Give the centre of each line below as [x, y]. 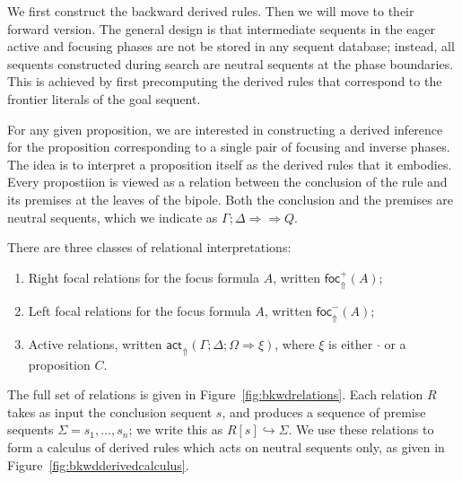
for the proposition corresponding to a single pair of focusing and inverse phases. [229, 147]
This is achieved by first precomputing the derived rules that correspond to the [225, 81]
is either [351, 343]
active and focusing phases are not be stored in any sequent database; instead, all [231, 46]
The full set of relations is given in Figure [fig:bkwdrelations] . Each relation [215, 394]
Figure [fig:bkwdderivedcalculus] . [98, 464]
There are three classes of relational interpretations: [149, 247]
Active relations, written [95, 343]
